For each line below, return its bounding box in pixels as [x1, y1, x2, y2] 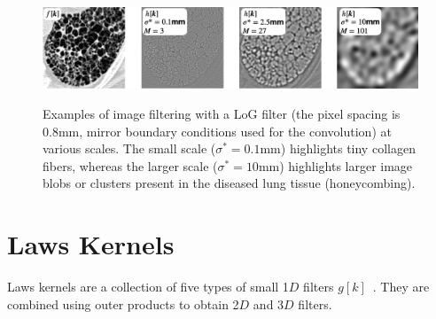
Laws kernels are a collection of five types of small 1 [7, 277, 289, 296]
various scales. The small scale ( [43, 139, 216, 158]
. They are [372, 277, 430, 296]
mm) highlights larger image [258, 156, 413, 175]
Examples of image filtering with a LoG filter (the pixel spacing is [43, 104, 401, 122]
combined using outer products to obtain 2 [7, 294, 239, 313]
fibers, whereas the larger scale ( [43, 156, 218, 175]
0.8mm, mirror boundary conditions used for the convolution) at [43, 121, 392, 140]
